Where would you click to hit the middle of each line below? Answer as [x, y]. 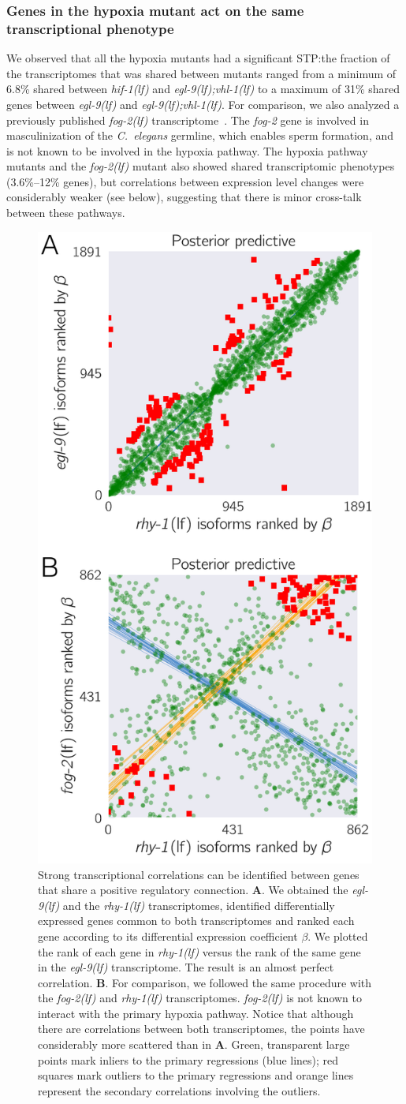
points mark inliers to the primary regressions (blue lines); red [188, 1059]
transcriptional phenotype [90, 28]
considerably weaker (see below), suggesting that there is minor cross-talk [184, 197]
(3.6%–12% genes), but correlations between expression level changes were [185, 181]
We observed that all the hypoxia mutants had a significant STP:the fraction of [198, 58]
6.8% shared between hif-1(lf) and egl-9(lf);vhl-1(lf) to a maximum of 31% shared [203, 89]
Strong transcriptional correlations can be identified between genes [199, 874]
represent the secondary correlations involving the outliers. [179, 1090]
